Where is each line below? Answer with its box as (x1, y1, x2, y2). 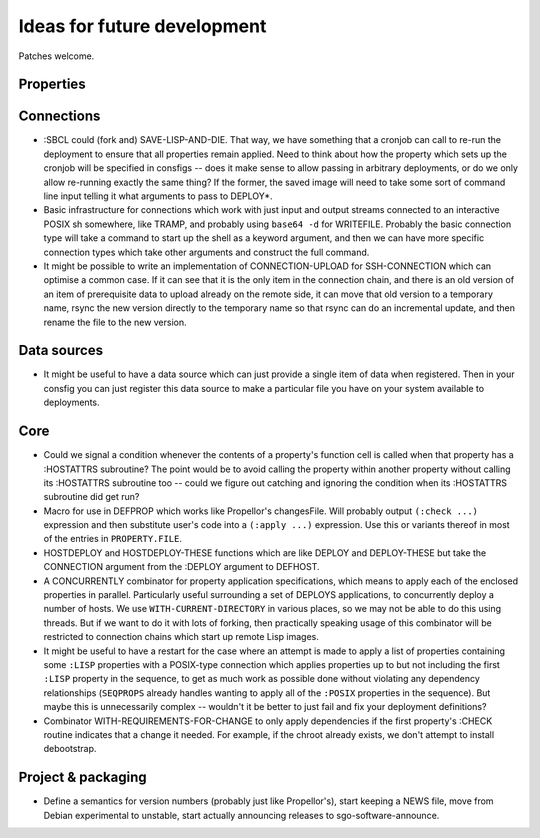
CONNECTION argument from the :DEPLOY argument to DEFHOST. (43, 561, 320, 573)
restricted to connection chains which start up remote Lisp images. (43, 631, 319, 643)
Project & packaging (18, 769, 147, 786)
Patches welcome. (18, 50, 95, 62)
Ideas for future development (18, 15, 267, 37)
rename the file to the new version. (43, 316, 187, 328)
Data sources (18, 342, 104, 359)
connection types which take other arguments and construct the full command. (43, 246, 370, 258)
